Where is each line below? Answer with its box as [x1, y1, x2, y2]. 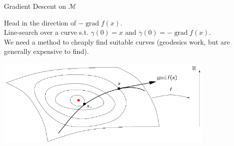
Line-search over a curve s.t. [4, 27, 89, 37]
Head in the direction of [4, 17, 76, 27]
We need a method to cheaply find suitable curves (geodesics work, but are [4, 36, 230, 47]
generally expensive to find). [4, 46, 89, 56]
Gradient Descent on [4, 1, 67, 11]
